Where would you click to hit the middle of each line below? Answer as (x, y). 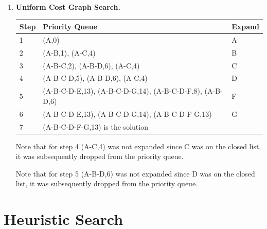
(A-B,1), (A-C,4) (69, 52)
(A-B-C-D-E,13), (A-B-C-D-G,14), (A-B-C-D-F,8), (122, 91)
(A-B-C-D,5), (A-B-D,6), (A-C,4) (95, 78)
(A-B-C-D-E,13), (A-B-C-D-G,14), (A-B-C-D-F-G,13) (127, 113)
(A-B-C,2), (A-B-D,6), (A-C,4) (91, 65)
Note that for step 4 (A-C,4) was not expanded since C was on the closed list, (138, 146)
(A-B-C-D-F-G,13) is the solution (95, 126)
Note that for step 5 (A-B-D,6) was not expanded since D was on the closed (135, 173)
